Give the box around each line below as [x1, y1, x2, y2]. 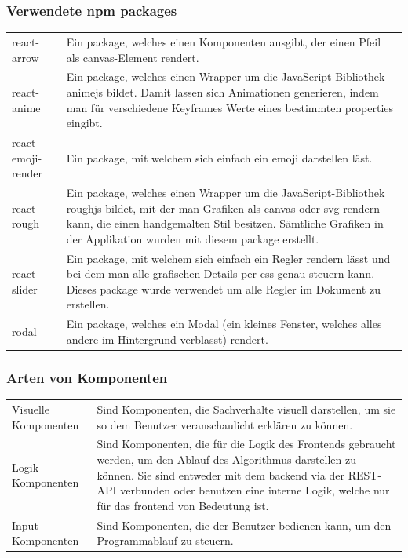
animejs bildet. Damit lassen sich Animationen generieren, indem [66, 84, 379, 100]
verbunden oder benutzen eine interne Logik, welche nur [120, 482, 390, 498]
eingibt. [66, 115, 103, 131]
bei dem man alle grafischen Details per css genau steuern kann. [66, 265, 375, 282]
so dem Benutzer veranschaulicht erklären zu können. [97, 416, 353, 432]
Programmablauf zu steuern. [97, 532, 234, 549]
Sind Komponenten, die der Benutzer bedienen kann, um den [97, 516, 392, 533]
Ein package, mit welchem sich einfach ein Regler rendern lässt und [66, 250, 391, 266]
